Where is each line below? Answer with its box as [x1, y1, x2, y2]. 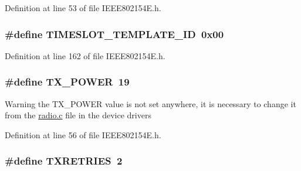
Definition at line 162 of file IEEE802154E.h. [5, 49, 165, 61]
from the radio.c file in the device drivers [5, 109, 151, 121]
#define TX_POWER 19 [5, 74, 130, 89]
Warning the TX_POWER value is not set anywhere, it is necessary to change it [5, 97, 296, 110]
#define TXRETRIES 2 [5, 153, 123, 168]
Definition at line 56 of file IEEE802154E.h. [5, 128, 161, 141]
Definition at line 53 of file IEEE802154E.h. [5, 2, 161, 13]
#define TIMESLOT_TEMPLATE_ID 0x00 [5, 26, 224, 41]
